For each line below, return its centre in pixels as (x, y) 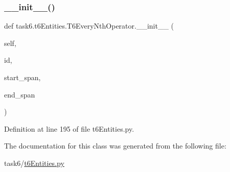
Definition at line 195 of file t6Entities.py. (69, 128)
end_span (20, 94)
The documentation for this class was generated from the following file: (115, 146)
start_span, (22, 77)
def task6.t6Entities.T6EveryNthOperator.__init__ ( (89, 26)
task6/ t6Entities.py (34, 163)
